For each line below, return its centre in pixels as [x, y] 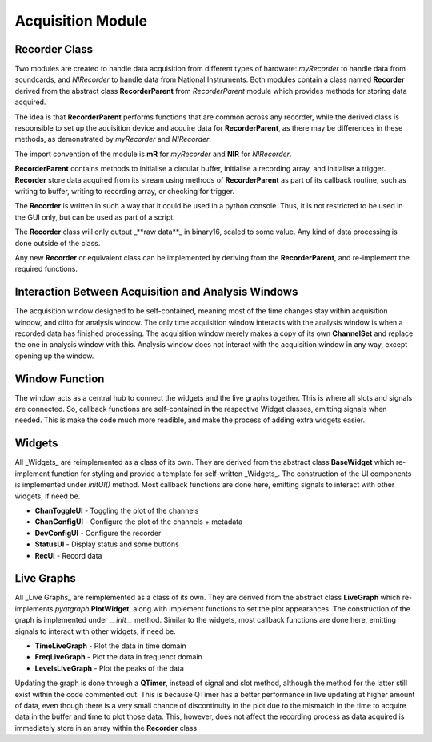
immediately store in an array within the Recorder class [106, 728]
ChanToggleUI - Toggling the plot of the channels [117, 510]
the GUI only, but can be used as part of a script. [95, 217]
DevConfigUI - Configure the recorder [98, 533]
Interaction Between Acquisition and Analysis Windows [156, 292]
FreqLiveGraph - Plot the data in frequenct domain [119, 657]
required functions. [46, 269]
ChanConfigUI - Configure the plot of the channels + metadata [139, 522]
